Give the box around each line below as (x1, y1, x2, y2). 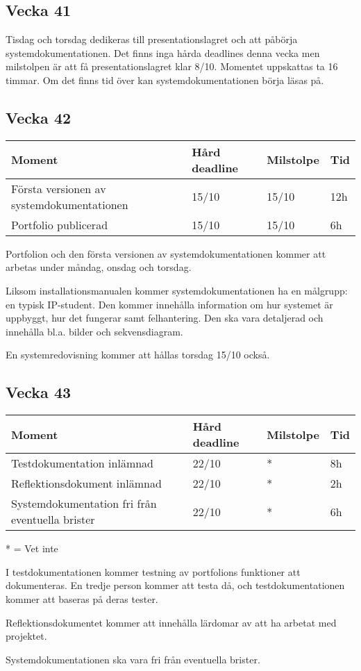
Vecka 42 (6, 106, 72, 128)
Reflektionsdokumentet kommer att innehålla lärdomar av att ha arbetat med (6, 615, 337, 629)
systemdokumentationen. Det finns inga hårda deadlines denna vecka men (6, 45, 320, 60)
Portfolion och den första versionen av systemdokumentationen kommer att (6, 246, 326, 260)
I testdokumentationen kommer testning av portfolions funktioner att (6, 564, 301, 579)
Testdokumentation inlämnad (11, 455, 154, 472)
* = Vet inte (6, 541, 58, 556)
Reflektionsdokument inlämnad (11, 475, 162, 492)
